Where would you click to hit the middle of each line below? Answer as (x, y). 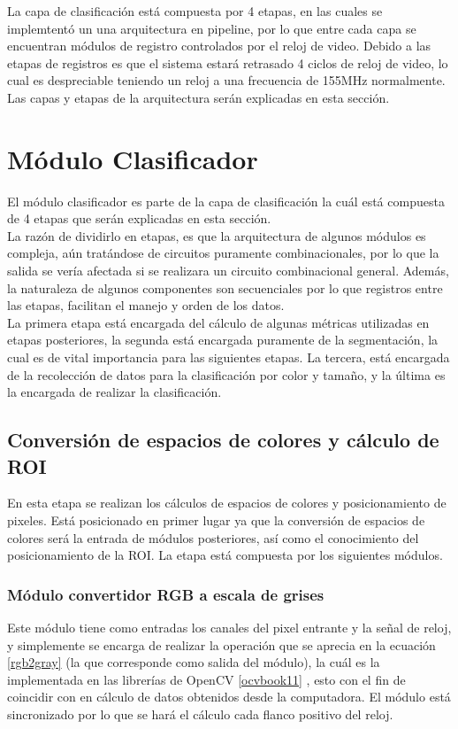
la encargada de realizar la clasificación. (114, 392)
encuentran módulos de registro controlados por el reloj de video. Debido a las (219, 46)
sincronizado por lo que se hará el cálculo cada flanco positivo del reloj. (200, 713)
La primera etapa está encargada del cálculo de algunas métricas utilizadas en (218, 322)
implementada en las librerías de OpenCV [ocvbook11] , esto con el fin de (206, 679)
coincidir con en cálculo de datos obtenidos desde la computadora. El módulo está (229, 697)
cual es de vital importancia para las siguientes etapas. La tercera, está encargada (229, 357)
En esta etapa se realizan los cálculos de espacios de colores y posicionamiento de (227, 503)
